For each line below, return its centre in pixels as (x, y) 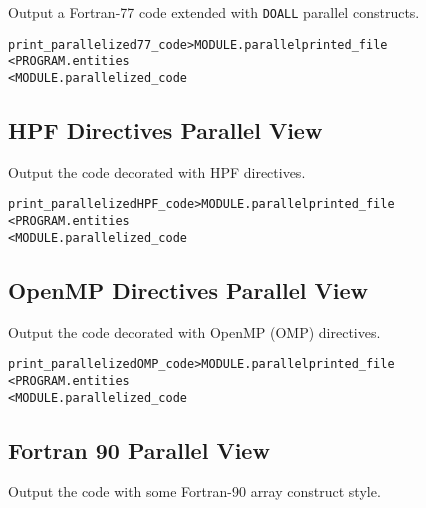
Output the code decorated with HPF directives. (157, 171)
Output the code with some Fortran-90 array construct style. (194, 491)
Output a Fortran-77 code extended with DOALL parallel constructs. (214, 12)
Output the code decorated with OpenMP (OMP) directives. (194, 331)
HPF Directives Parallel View (165, 130)
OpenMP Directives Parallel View (188, 289)
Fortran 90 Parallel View (139, 449)
